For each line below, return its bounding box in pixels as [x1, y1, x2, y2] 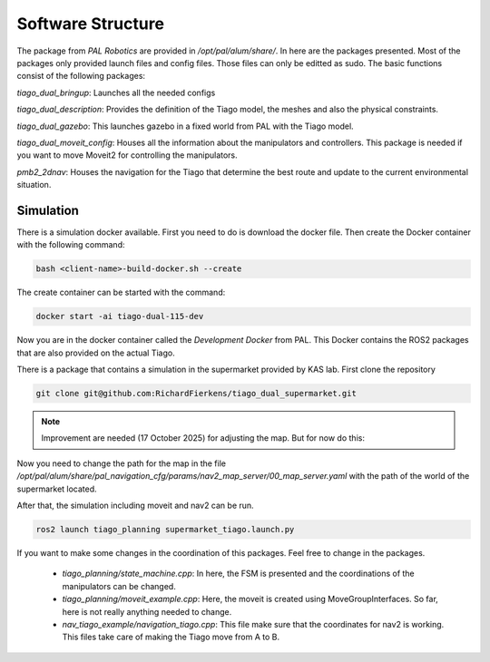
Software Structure [16, 14, 165, 34]
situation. [16, 180, 52, 190]
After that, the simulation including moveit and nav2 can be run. [16, 500, 254, 511]
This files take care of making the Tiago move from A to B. [62, 631, 280, 643]
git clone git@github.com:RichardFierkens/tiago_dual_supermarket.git [35, 388, 358, 399]
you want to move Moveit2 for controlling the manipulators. [16, 150, 238, 161]
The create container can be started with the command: [16, 287, 226, 298]
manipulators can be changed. [62, 580, 176, 591]
